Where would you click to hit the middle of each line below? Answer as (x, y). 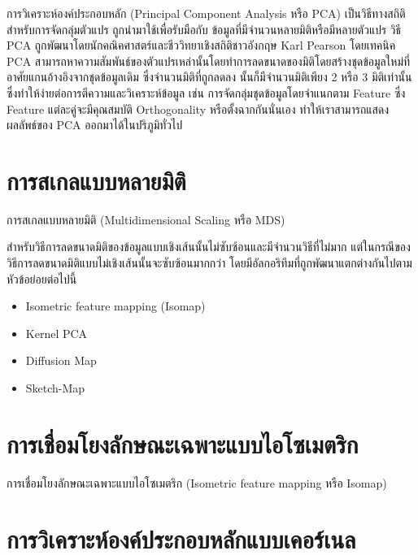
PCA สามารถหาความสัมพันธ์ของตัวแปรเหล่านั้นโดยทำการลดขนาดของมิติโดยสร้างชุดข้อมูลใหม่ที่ (209, 61)
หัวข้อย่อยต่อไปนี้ (42, 278)
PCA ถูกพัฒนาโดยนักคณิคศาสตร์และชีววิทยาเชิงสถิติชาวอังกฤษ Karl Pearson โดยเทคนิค (201, 45)
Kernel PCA (57, 333)
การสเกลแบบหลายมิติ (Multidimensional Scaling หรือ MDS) (146, 219)
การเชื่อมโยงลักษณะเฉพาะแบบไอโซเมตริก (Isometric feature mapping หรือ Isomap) (197, 482)
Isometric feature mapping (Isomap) (115, 306)
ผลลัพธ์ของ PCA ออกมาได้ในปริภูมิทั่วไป (95, 125)
